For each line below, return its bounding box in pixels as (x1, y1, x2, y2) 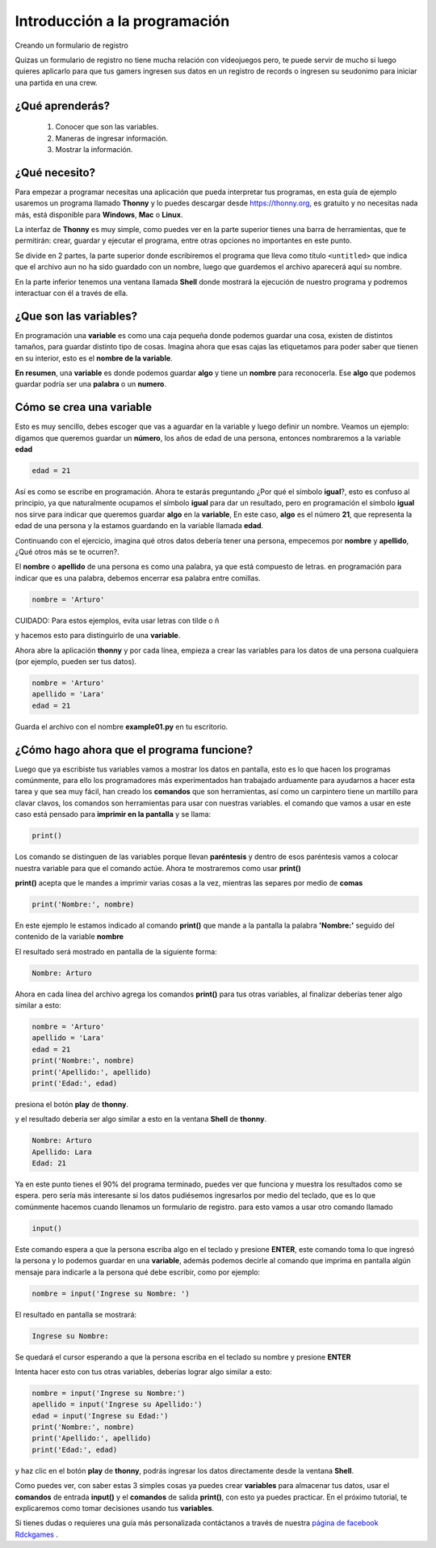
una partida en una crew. (15, 78, 98, 87)
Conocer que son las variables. (55, 122, 159, 132)
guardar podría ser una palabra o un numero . (15, 379, 167, 389)
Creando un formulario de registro (15, 40, 128, 50)
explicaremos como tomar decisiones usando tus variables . (15, 1504, 215, 1513)
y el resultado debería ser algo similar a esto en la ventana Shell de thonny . (15, 1114, 266, 1124)
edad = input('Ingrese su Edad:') (31, 1411, 169, 1420)
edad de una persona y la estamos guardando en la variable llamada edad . (15, 521, 264, 531)
